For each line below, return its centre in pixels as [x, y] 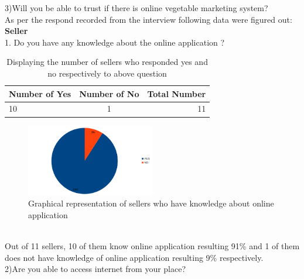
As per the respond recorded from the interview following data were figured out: [148, 19]
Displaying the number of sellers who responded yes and [107, 62]
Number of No [109, 93]
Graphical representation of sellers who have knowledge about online [151, 203]
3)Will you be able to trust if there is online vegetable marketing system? [136, 8]
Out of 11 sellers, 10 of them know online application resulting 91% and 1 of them [152, 246]
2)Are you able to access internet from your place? [95, 269]
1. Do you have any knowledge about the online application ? [115, 42]
